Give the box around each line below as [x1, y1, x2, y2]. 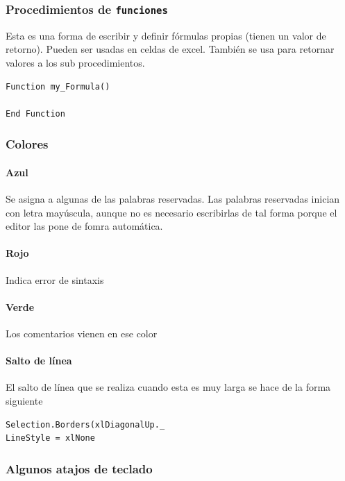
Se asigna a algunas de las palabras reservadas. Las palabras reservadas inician [6, 191, 340, 205]
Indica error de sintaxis [6, 272, 104, 287]
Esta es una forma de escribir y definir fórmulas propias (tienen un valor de [6, 28, 326, 42]
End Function [6, 108, 65, 119]
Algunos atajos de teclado [6, 459, 153, 477]
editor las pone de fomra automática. [6, 219, 163, 233]
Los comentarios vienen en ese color [6, 326, 158, 340]
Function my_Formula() [6, 81, 110, 92]
